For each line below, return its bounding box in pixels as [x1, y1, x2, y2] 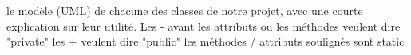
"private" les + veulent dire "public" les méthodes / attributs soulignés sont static [6, 33, 405, 49]
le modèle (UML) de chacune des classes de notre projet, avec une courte [6, 2, 363, 18]
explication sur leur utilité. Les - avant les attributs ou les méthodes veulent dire [6, 17, 401, 34]
